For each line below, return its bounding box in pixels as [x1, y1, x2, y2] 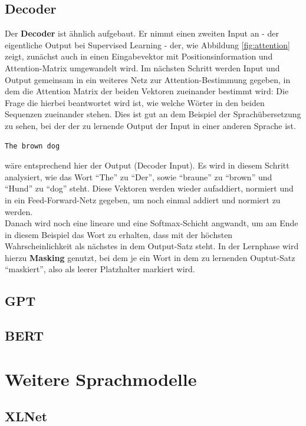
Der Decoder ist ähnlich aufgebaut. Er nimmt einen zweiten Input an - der [5, 27, 279, 39]
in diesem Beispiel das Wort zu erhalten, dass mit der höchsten [5, 228, 233, 240]
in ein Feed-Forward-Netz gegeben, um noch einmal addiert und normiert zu [5, 193, 281, 206]
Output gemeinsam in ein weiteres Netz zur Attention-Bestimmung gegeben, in [5, 73, 291, 85]
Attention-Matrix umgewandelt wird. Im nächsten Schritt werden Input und [5, 61, 280, 74]
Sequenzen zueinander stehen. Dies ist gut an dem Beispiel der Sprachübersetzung [5, 108, 301, 120]
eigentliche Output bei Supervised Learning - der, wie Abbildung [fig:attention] [5, 38, 290, 51]
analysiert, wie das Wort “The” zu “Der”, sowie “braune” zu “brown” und [5, 170, 272, 183]
